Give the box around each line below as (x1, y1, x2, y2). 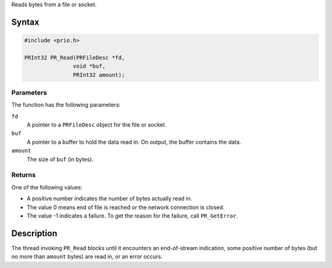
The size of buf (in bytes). (26, 156, 93, 163)
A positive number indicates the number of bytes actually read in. (26, 195, 192, 202)
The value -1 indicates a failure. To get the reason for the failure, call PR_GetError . (26, 212, 238, 219)
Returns (11, 171, 36, 179)
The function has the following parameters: (11, 101, 121, 109)
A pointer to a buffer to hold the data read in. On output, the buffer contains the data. (26, 138, 242, 146)
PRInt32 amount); (73, 71, 125, 78)
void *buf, (73, 63, 106, 70)
